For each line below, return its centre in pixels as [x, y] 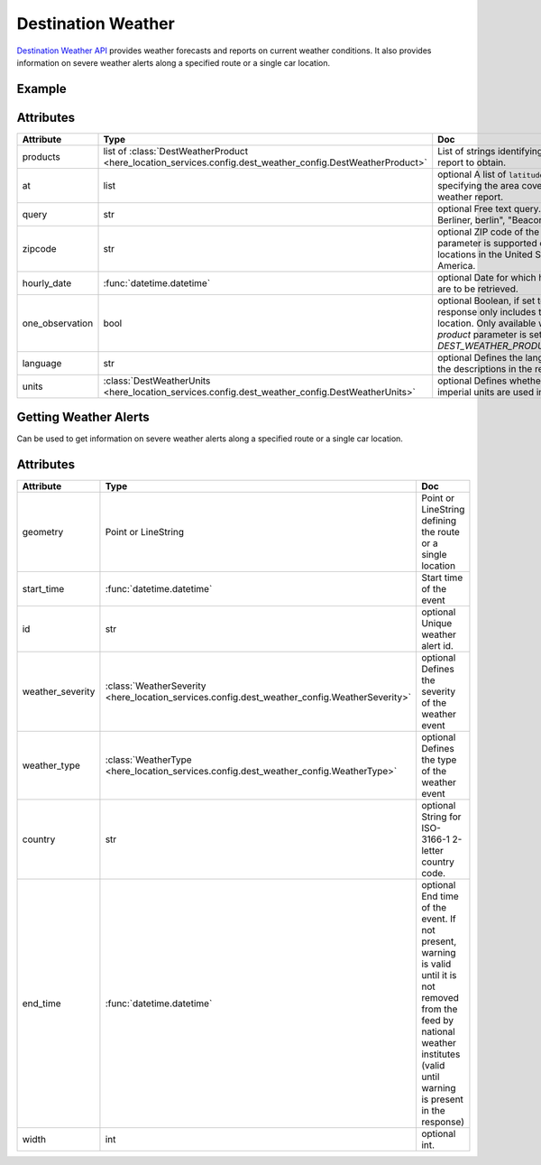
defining [439, 521]
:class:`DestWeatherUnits [157, 381]
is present [442, 1099]
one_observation [58, 323]
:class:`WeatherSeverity [156, 686]
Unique [436, 624]
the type [439, 760]
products [41, 156]
